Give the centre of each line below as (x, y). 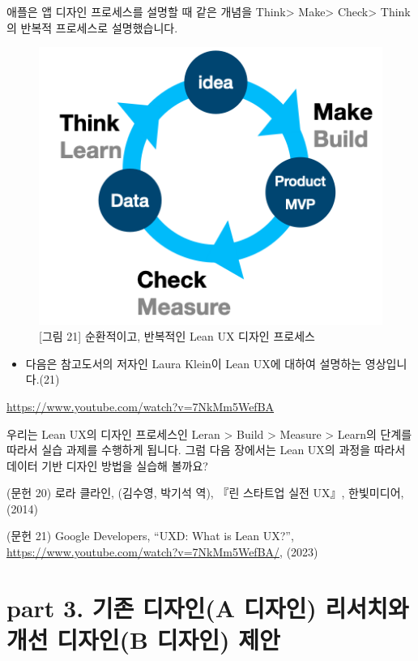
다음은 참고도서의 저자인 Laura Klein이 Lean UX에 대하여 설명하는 (194, 363)
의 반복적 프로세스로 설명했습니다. (92, 27)
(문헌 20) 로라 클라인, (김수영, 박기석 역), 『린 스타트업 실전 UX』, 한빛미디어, (205, 493)
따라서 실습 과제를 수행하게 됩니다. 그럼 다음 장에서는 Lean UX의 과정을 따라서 (206, 450)
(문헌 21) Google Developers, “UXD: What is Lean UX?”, (150, 536)
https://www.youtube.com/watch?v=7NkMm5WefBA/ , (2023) (162, 552)
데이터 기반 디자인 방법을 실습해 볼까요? (107, 465)
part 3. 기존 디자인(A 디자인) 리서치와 (208, 607)
